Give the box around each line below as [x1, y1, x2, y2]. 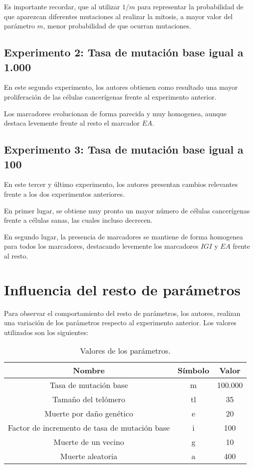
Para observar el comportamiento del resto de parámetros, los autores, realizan [4, 308, 241, 318]
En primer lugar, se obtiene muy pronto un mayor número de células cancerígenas [4, 205, 250, 215]
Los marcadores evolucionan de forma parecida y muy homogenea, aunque [4, 108, 227, 118]
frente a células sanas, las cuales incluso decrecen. [4, 215, 153, 225]
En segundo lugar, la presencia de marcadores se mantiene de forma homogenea [4, 231, 243, 241]
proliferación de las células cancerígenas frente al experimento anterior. [4, 91, 217, 102]
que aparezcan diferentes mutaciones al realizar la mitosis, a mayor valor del [4, 11, 233, 21]
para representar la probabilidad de [137, 1, 244, 11]
